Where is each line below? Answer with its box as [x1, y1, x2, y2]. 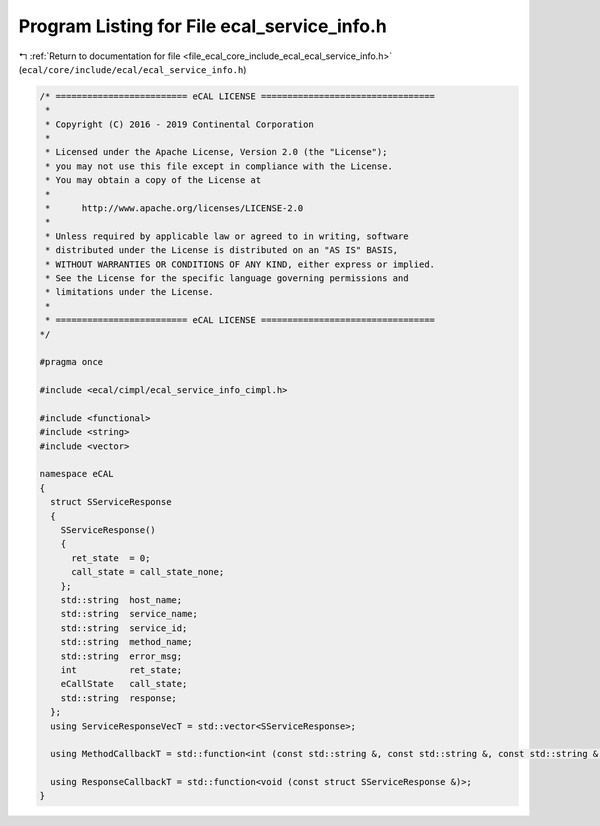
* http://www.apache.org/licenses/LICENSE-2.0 [45, 203, 304, 214]
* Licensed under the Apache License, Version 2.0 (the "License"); [45, 146, 388, 158]
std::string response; [60, 692, 177, 704]
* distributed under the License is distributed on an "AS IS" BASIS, [45, 245, 399, 256]
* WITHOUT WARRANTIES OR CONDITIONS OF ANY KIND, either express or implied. [45, 258, 435, 270]
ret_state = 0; [71, 552, 151, 564]
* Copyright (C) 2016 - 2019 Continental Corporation [45, 118, 314, 130]
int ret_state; [60, 664, 183, 675]
